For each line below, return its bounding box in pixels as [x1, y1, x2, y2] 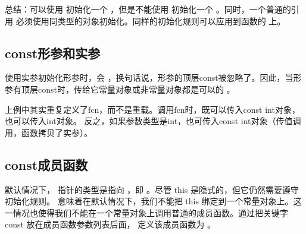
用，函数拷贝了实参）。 [5, 126, 92, 138]
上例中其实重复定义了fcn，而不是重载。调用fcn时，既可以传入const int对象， [5, 103, 300, 115]
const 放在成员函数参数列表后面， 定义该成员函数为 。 [5, 218, 216, 230]
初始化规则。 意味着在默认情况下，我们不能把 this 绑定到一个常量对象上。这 [5, 195, 302, 207]
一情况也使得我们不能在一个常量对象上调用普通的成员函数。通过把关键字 [5, 206, 288, 219]
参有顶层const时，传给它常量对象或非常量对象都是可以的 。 [5, 83, 235, 95]
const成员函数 [5, 155, 88, 173]
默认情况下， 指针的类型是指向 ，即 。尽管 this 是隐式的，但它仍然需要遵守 [5, 183, 299, 195]
